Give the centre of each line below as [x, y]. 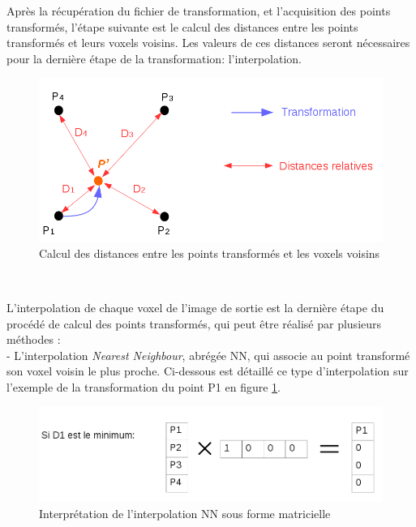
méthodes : [34, 339]
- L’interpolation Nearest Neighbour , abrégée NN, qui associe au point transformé [208, 355]
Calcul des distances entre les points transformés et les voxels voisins [210, 253]
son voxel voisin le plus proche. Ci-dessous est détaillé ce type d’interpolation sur [208, 371]
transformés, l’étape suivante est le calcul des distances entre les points [182, 26]
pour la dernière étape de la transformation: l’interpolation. [154, 58]
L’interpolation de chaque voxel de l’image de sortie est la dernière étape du [195, 307]
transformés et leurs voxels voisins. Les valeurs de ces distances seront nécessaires [208, 43]
